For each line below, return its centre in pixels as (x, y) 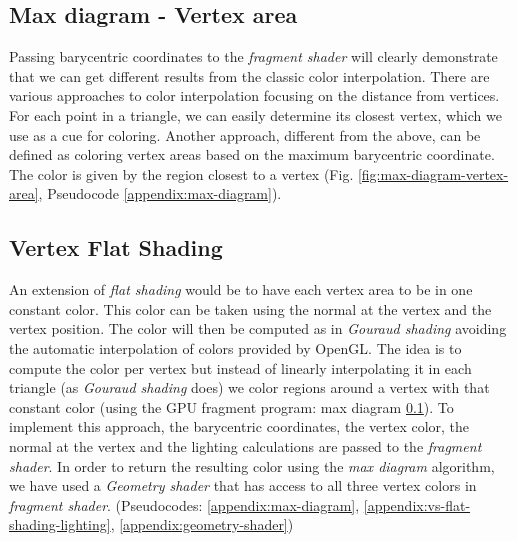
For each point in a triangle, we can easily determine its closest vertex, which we (255, 114)
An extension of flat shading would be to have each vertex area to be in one (241, 289)
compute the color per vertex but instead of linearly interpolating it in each (240, 367)
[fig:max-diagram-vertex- (433, 173)
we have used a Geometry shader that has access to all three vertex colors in (243, 485)
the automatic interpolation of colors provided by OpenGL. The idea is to (235, 347)
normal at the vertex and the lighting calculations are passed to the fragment (245, 445)
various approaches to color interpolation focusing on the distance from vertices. (254, 95)
